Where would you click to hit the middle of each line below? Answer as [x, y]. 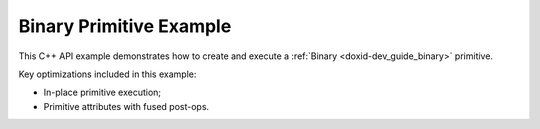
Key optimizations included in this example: [107, 74]
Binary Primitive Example [125, 26]
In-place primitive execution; [102, 92]
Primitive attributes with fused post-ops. [126, 106]
